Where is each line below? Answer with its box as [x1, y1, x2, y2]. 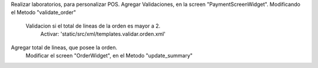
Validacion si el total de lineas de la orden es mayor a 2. [25, 22, 161, 29]
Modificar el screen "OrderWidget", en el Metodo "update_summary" [25, 52, 193, 59]
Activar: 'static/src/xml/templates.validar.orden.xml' [40, 30, 166, 38]
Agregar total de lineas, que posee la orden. [11, 44, 118, 51]
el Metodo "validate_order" [11, 9, 77, 16]
